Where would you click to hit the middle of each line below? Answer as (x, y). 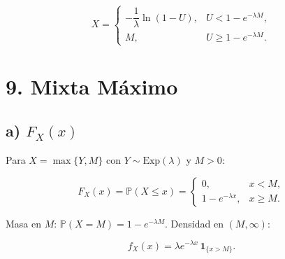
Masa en (24, 223)
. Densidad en (194, 223)
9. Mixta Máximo (92, 86)
